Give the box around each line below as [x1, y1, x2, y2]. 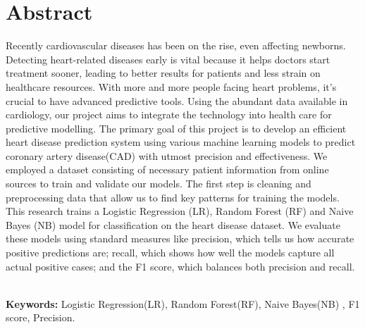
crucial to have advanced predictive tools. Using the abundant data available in [6, 93, 348, 108]
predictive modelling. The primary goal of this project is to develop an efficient [6, 120, 347, 135]
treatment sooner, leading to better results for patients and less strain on [6, 66, 321, 80]
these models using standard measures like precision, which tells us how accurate [6, 231, 354, 246]
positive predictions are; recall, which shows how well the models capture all [6, 245, 335, 260]
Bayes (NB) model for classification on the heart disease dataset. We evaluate [6, 217, 340, 232]
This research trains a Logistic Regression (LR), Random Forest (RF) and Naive [6, 204, 354, 218]
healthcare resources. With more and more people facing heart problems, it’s [6, 79, 337, 94]
